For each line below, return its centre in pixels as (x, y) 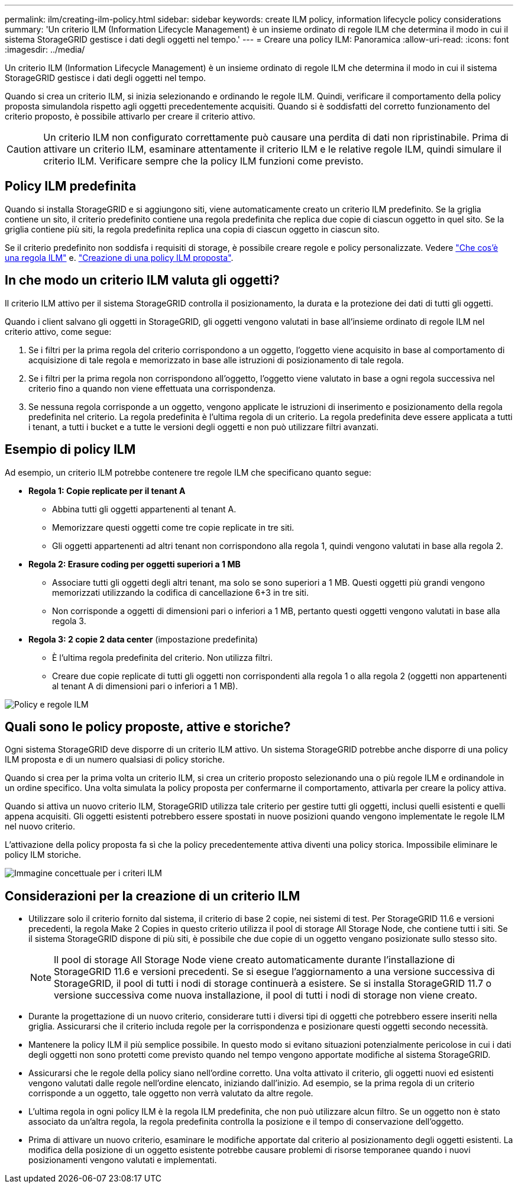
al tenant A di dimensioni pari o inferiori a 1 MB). (145, 686)
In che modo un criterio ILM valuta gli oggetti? (142, 280)
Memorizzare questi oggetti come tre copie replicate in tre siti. (173, 527)
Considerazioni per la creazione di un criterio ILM (153, 896)
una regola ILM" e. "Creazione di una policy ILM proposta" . (119, 257)
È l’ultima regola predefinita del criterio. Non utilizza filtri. (162, 657)
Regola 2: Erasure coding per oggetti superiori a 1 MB (135, 564)
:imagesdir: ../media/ (45, 49)
